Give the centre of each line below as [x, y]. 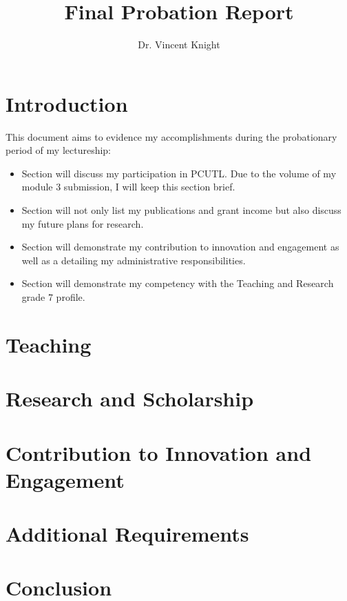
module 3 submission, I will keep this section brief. [128, 187]
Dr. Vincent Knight [179, 45]
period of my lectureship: [59, 150]
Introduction [67, 103]
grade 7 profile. [53, 297]
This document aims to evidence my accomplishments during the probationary [171, 136]
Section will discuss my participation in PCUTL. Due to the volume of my [179, 173]
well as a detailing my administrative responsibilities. [134, 260]
